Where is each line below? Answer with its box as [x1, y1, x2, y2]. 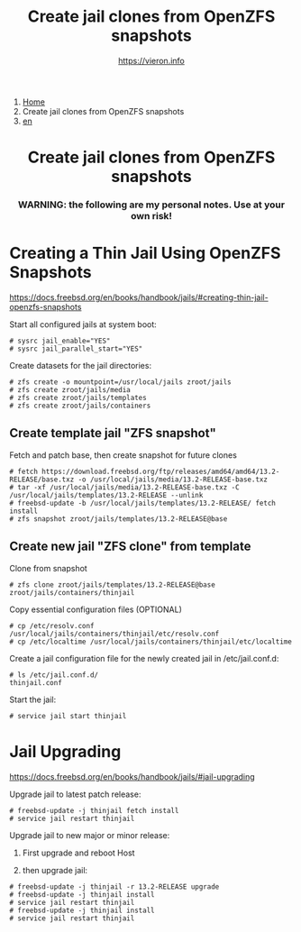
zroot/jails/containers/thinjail [9, 588, 135, 597]
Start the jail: [9, 694, 57, 705]
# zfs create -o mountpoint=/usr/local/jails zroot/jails [9, 377, 232, 387]
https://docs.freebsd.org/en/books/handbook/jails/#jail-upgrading [9, 771, 255, 781]
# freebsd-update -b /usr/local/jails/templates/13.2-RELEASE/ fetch [9, 498, 277, 507]
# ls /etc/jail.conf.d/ [9, 670, 99, 680]
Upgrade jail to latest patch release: [9, 789, 141, 800]
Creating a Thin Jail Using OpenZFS [9, 243, 281, 263]
